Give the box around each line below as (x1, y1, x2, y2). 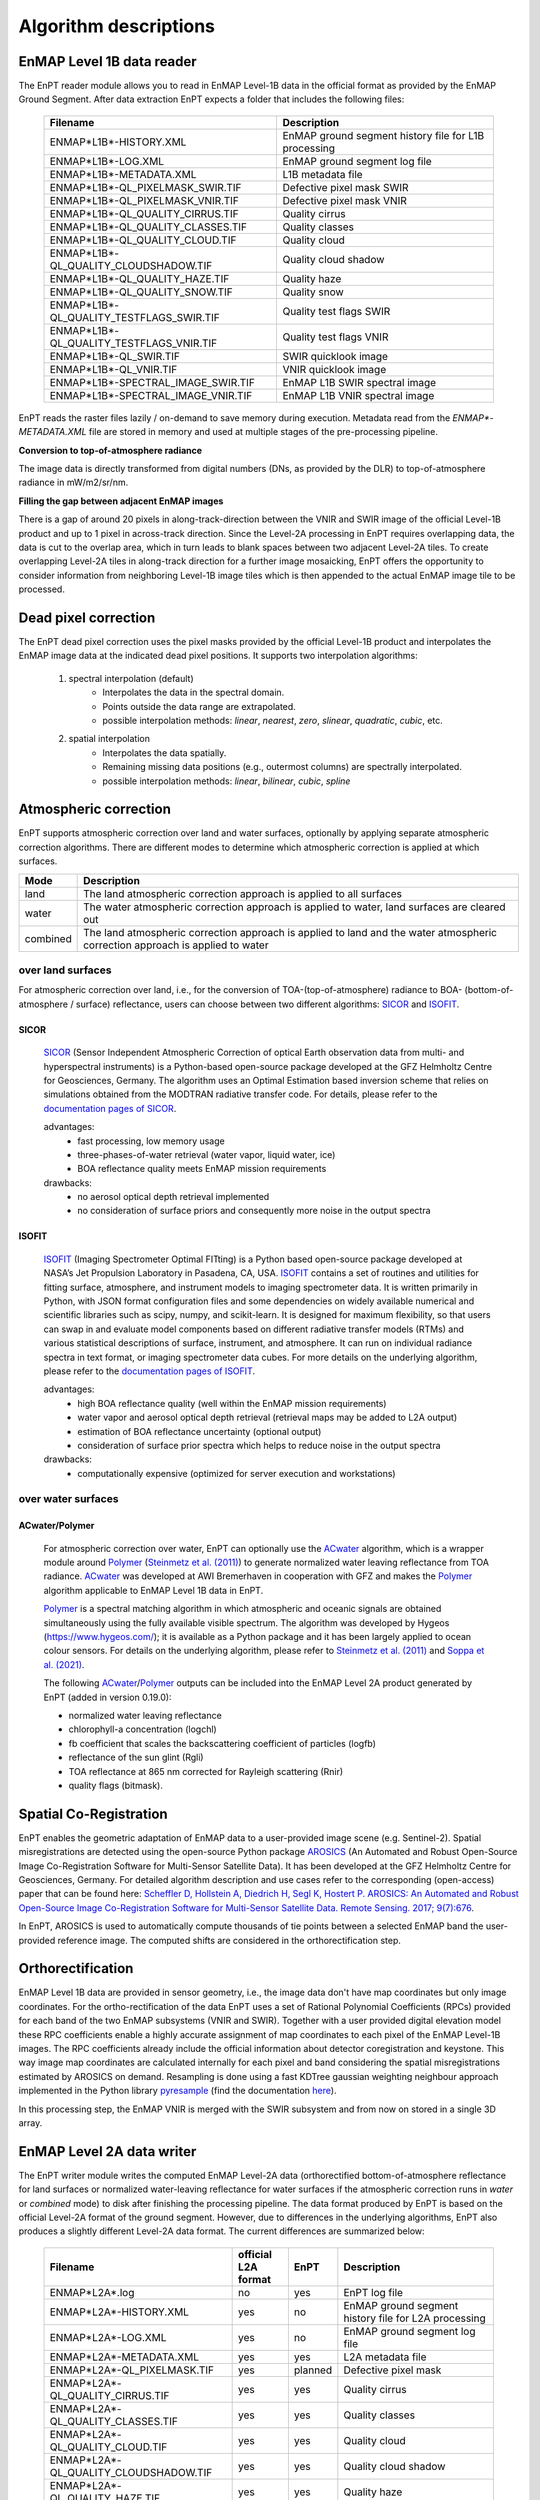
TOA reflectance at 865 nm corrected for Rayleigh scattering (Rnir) (68, 1765, 344, 1777)
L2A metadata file (343, 2350, 427, 2364)
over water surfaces (18, 1492, 119, 1506)
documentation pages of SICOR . (43, 1102, 177, 1114)
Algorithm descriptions (18, 15, 215, 37)
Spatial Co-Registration (18, 1805, 169, 1822)
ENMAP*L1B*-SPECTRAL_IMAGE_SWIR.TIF (49, 375, 255, 389)
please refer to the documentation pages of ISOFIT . (43, 1365, 255, 1377)
